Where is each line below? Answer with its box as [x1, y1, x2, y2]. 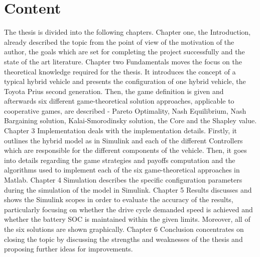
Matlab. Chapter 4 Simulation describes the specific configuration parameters [4, 175, 242, 185]
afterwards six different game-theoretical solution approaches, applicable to [4, 96, 234, 106]
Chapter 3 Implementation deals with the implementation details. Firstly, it [4, 125, 237, 136]
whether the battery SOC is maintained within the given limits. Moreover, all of [4, 214, 250, 224]
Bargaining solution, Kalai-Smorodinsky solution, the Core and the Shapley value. [4, 115, 257, 126]
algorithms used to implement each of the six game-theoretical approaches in [4, 164, 240, 175]
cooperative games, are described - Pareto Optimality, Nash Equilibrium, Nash [4, 105, 246, 116]
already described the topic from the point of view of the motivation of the [4, 36, 234, 47]
